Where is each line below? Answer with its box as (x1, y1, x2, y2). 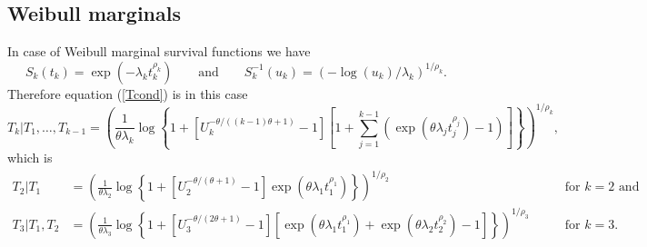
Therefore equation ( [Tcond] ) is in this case (7, 84, 248, 103)
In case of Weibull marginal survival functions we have (7, 42, 311, 61)
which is (7, 148, 53, 167)
